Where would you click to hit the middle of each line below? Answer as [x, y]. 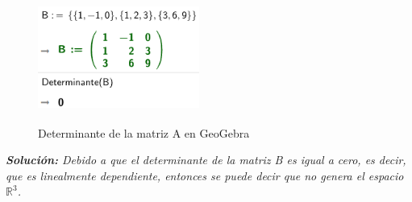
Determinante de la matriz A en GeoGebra [144, 132]
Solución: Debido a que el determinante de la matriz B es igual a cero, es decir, [206, 160]
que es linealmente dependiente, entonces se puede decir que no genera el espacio [205, 175]
